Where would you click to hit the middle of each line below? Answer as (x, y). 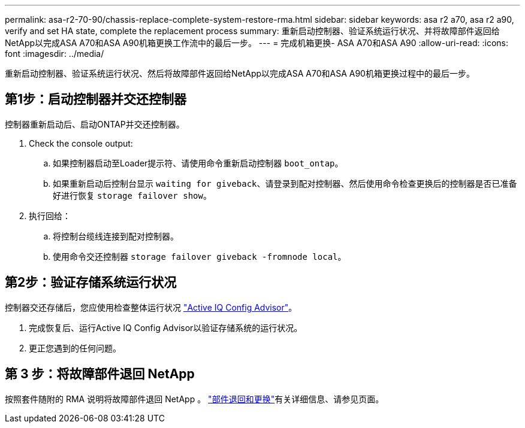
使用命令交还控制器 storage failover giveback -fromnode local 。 (200, 256)
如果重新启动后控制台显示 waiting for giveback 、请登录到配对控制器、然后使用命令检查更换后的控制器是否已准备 (285, 183)
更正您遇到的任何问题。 (75, 348)
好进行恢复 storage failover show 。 (132, 195)
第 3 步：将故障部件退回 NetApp (100, 374)
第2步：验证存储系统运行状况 (91, 283)
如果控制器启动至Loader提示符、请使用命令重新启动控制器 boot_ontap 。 (198, 163)
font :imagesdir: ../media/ (55, 54)
